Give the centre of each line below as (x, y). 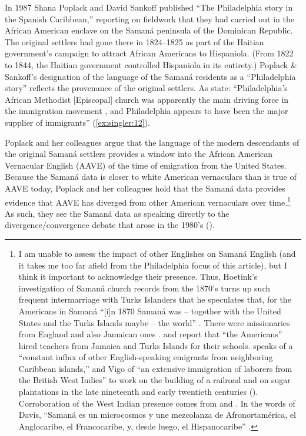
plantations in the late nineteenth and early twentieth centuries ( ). (138, 392)
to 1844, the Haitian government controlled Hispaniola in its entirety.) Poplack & (151, 64)
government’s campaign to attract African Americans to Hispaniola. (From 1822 (149, 53)
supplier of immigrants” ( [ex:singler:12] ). (77, 122)
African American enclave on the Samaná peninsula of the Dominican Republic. (149, 30)
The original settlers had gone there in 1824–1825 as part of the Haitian (134, 41)
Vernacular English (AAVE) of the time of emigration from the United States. (146, 165)
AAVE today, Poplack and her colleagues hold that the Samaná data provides (145, 188)
